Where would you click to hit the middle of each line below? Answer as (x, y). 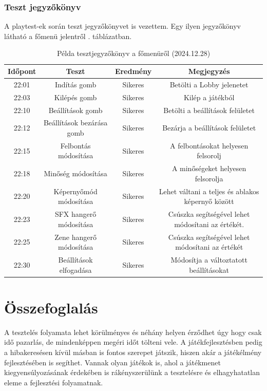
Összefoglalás (51, 307)
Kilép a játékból (209, 97)
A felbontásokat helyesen (209, 145)
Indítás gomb (76, 84)
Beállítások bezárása (75, 123)
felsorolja (209, 178)
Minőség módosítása (75, 173)
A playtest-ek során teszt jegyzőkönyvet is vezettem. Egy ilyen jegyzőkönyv (122, 26)
